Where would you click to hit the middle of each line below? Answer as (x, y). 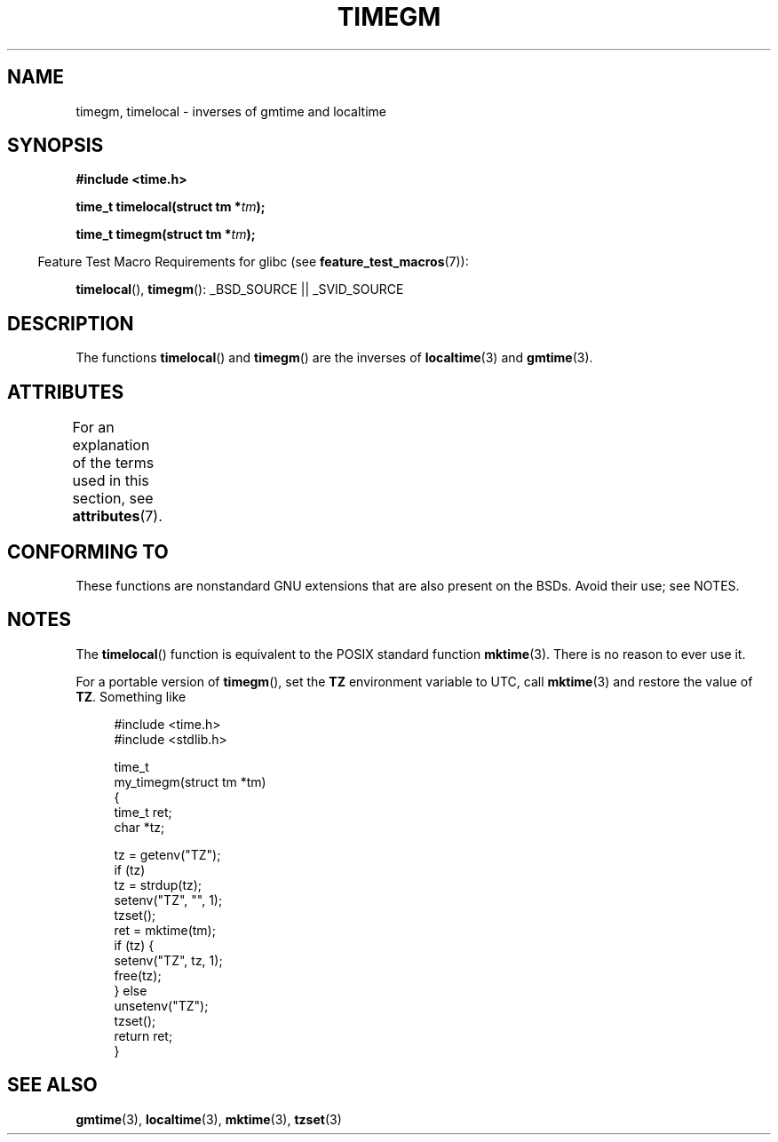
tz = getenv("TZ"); (167, 854)
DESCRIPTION (71, 323)
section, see (113, 499)
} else (131, 990)
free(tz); (138, 975)
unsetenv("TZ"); (161, 1005)
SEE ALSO (52, 1085)
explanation (111, 445)
